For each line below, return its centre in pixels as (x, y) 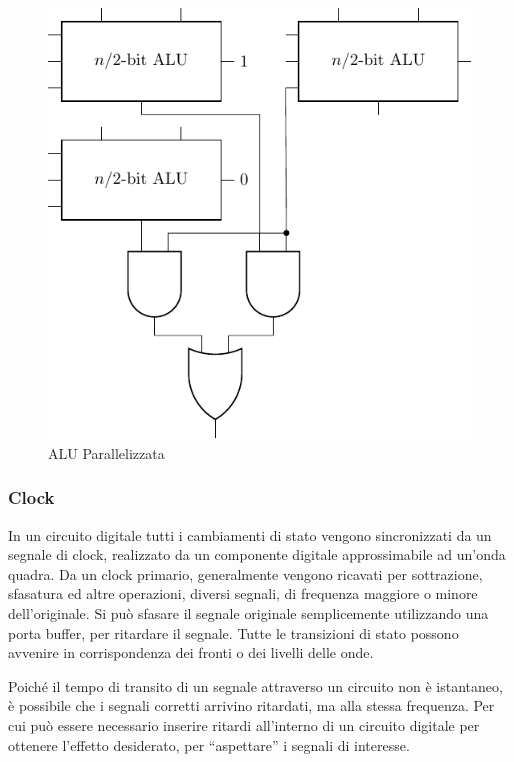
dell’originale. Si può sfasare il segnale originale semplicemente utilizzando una (248, 613)
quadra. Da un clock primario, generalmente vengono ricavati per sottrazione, (245, 573)
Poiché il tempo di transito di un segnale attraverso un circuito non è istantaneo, (255, 685)
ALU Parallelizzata (106, 452)
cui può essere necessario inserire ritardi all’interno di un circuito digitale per (244, 724)
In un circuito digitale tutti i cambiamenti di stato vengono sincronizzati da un (250, 534)
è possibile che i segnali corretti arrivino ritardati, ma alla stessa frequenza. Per (251, 705)
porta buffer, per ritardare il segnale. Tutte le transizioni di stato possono (233, 632)
